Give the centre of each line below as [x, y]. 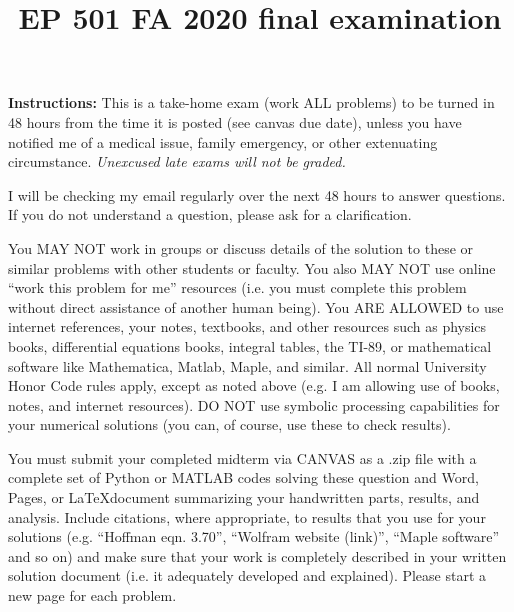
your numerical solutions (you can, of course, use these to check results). [229, 424]
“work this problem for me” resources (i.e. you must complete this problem [237, 287]
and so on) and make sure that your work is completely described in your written [257, 555]
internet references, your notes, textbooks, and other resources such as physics [247, 326]
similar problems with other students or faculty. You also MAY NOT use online [252, 267]
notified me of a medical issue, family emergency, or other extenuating [223, 141]
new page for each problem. [92, 595]
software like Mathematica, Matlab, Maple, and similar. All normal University [247, 365]
